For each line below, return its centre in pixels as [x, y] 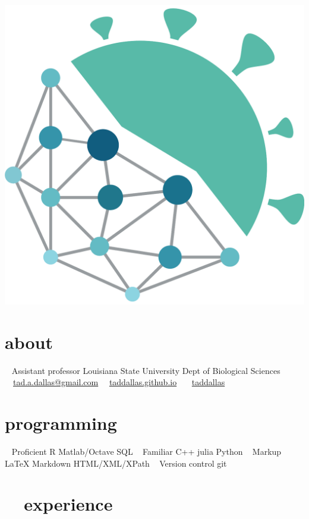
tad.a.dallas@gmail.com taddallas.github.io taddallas [119, 382]
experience [68, 504]
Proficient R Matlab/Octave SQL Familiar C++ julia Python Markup [146, 452]
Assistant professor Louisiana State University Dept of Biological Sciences [146, 370]
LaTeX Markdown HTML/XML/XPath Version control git [116, 463]
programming [61, 423]
